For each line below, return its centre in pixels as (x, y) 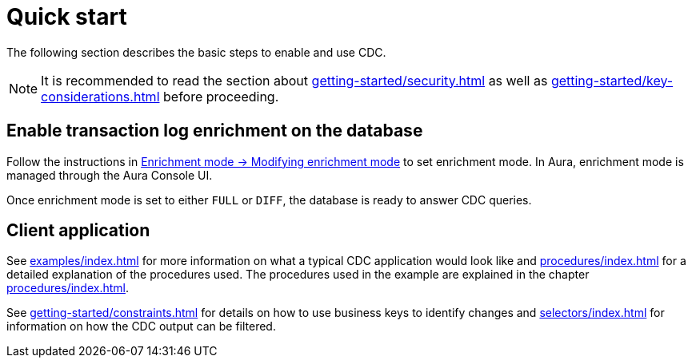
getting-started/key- (612, 80)
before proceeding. (221, 96)
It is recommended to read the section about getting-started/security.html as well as (294, 80)
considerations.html (100, 96)
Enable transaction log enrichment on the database (215, 131)
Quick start (67, 17)
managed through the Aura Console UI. (110, 175)
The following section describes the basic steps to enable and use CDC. (196, 52)
